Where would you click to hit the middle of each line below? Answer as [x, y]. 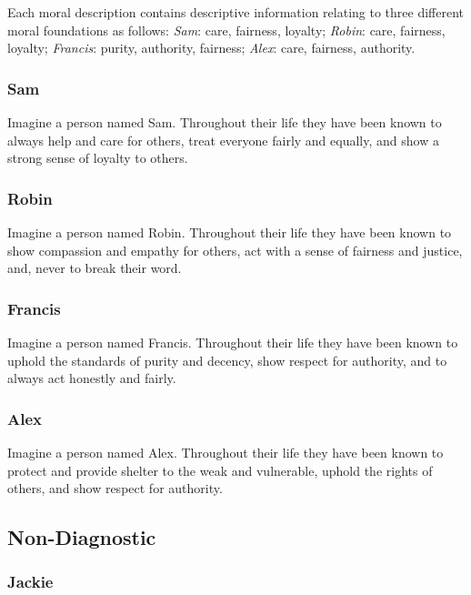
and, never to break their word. [95, 268]
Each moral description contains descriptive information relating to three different [235, 12]
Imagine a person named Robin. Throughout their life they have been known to [230, 232]
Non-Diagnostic [82, 537]
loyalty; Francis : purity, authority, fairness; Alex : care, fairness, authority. [211, 48]
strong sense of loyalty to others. [98, 158]
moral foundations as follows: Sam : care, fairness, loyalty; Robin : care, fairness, [226, 30]
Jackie [30, 582]
